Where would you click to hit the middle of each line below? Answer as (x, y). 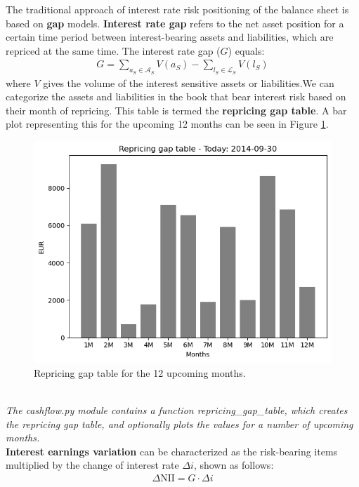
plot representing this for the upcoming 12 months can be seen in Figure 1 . (167, 124)
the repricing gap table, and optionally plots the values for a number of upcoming (179, 423)
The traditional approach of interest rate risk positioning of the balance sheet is (177, 9)
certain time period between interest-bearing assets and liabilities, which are (170, 37)
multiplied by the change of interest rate (92, 465)
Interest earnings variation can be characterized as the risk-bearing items (172, 451)
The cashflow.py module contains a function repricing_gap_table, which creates (177, 410)
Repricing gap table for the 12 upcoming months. (140, 372)
